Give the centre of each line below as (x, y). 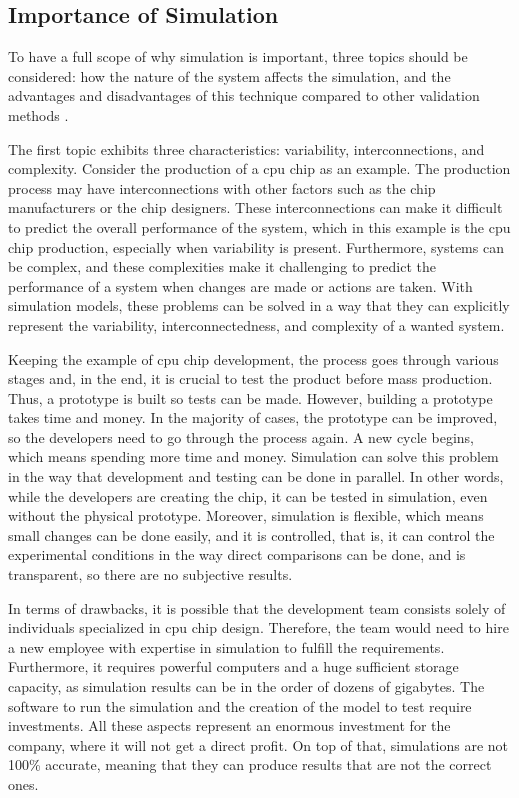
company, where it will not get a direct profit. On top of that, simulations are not (258, 744)
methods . (38, 114)
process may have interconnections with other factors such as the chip (222, 187)
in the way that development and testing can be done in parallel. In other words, (256, 476)
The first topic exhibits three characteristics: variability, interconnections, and (246, 148)
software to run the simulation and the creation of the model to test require (240, 705)
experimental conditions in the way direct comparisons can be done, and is (237, 554)
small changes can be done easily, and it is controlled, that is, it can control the (251, 534)
